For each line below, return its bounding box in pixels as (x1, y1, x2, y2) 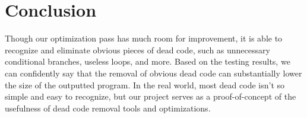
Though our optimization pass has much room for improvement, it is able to (5, 32, 283, 44)
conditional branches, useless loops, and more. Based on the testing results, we (5, 55, 290, 68)
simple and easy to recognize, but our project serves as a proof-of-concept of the (5, 90, 296, 103)
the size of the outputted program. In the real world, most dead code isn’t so (5, 78, 285, 91)
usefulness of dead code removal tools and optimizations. (5, 101, 211, 114)
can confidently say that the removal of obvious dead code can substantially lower (5, 66, 302, 79)
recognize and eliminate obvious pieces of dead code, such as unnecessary (5, 43, 270, 56)
